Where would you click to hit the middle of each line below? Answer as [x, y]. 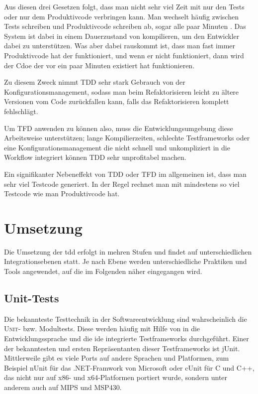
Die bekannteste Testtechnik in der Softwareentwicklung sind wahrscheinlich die [126, 319]
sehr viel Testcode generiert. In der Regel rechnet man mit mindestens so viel [122, 184]
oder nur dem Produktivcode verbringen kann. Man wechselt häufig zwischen [121, 16]
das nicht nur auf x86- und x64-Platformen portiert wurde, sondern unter [116, 377]
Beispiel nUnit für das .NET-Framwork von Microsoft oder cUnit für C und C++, [129, 367]
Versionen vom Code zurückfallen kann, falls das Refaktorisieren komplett [117, 101]
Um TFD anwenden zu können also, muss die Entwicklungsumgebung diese [119, 128]
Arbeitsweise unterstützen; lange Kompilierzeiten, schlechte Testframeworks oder [127, 138]
